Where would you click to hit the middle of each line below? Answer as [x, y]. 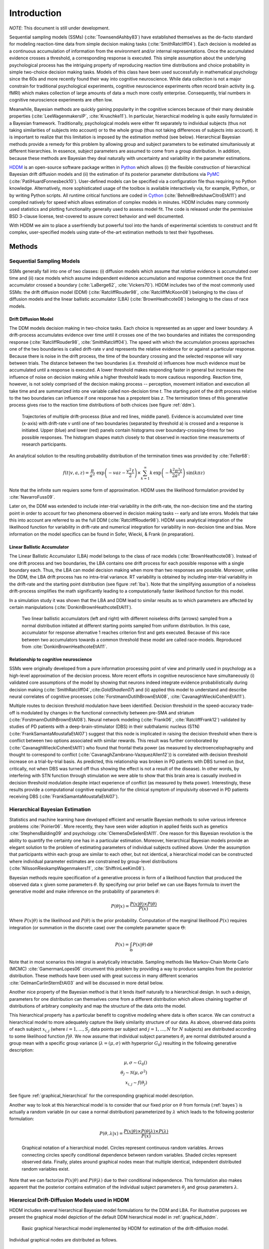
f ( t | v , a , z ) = [76, 473]
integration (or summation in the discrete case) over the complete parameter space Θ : [98, 927]
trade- [247, 706]
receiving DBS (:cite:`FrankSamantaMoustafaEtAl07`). [64, 796]
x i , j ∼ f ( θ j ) [136, 1083]
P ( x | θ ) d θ [143, 944]
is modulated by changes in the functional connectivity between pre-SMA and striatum [105, 712]
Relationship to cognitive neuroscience [51, 659]
